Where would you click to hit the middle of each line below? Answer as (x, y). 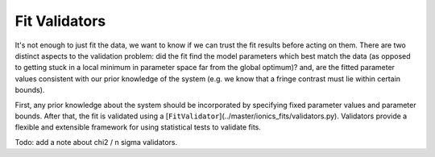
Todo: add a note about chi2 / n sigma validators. (96, 142)
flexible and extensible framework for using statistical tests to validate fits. (138, 127)
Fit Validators (60, 21)
